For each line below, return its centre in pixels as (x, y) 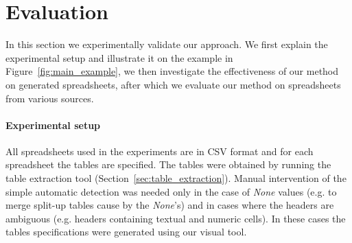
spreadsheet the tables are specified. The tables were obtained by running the (168, 164)
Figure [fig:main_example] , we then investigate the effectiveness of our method (172, 71)
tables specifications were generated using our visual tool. (126, 232)
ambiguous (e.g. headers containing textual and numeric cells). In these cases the (176, 218)
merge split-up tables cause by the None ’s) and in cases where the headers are (170, 205)
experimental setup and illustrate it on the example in (119, 57)
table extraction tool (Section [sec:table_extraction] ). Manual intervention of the (176, 178)
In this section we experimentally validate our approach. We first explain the (167, 44)
